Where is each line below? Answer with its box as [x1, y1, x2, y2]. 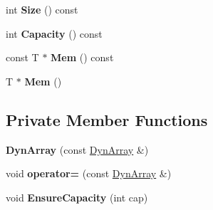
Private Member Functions [6, 108, 208, 130]
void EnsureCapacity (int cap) [6, 189, 148, 204]
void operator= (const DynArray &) [6, 166, 172, 181]
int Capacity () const [6, 26, 103, 41]
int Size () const [6, 2, 78, 16]
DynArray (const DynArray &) [6, 142, 149, 157]
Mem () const [51, 50, 114, 65]
